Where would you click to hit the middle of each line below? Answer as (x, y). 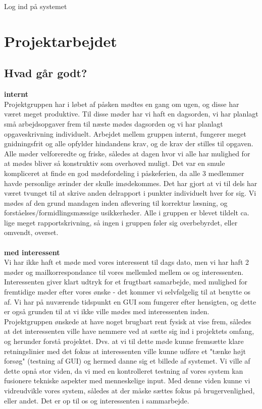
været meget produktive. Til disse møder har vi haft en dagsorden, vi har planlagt (131, 114)
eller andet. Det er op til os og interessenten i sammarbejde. (97, 400)
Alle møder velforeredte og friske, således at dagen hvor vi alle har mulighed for (127, 153)
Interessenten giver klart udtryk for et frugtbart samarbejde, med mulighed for (126, 282)
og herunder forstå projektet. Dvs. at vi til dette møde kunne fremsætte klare (124, 341)
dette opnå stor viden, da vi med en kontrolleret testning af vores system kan (124, 370)
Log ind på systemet (36, 6)
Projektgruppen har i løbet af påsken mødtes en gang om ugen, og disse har (122, 104)
